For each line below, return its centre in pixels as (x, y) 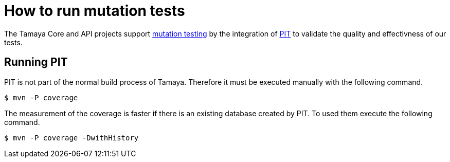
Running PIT (36, 62)
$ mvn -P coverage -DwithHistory (71, 138)
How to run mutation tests (95, 11)
